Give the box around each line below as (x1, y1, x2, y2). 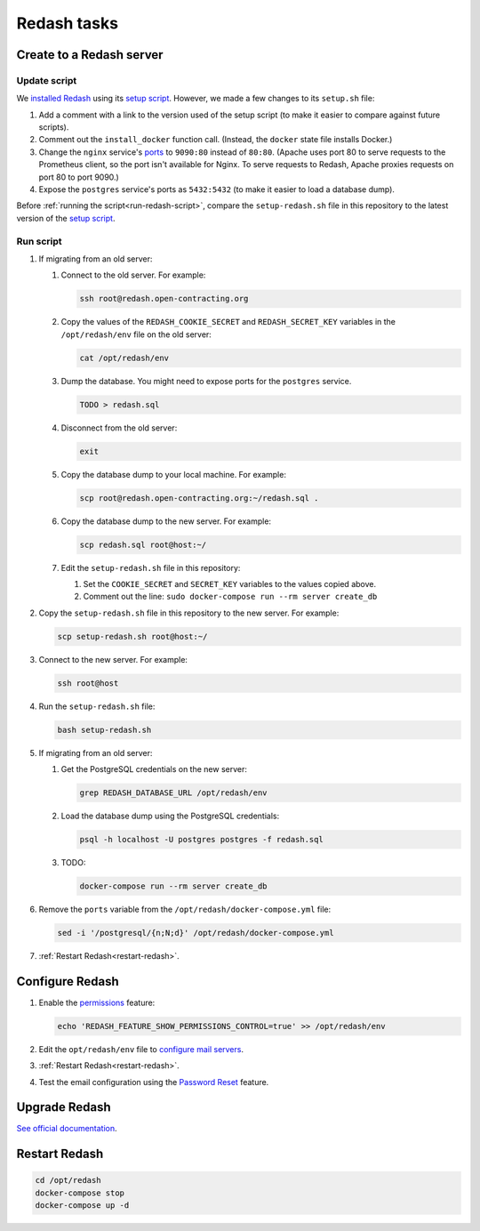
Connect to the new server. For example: (38, 654, 188, 664)
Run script (16, 235, 62, 247)
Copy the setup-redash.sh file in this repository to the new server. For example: (38, 607, 340, 618)
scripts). (38, 122, 69, 133)
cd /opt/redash (35, 1175, 101, 1186)
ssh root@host (57, 678, 119, 688)
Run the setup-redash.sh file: (38, 701, 156, 712)
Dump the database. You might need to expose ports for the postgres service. (60, 375, 352, 386)
